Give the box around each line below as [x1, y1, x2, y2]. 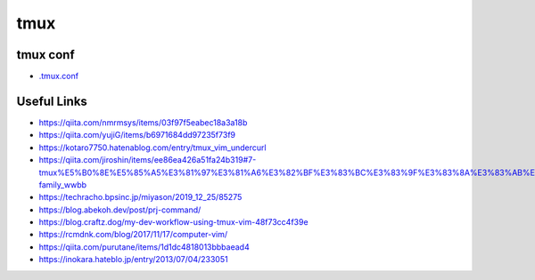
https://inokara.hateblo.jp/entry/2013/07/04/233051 [38, 254, 228, 265]
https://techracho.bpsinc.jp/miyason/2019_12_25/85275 [38, 192, 243, 203]
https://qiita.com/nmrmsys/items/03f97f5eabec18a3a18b [38, 116, 248, 128]
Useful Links [16, 93, 88, 108]
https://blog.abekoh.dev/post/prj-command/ [38, 204, 202, 215]
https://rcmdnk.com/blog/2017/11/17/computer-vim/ [38, 229, 228, 240]
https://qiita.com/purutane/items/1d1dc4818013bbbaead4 [38, 241, 250, 252]
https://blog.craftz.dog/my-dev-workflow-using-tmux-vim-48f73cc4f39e [38, 217, 309, 228]
